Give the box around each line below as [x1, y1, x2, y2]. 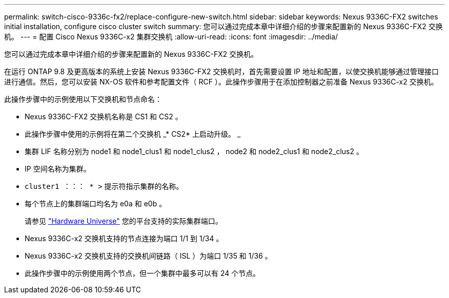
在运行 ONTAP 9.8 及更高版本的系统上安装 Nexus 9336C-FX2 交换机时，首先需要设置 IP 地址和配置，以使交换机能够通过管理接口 [4, 67, 439, 76]
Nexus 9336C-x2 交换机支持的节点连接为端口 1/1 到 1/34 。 [25, 234, 223, 243]
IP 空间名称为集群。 [25, 164, 91, 173]
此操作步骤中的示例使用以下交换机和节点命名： [4, 95, 162, 103]
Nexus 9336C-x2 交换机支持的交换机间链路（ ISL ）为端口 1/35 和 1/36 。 [25, 251, 272, 260]
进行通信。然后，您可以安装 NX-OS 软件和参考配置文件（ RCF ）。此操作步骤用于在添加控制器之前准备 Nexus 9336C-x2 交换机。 [4, 77, 438, 86]
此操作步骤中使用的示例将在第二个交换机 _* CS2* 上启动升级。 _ [25, 130, 241, 138]
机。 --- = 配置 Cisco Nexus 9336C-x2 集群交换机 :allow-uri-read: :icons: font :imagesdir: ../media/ [4, 32, 338, 41]
